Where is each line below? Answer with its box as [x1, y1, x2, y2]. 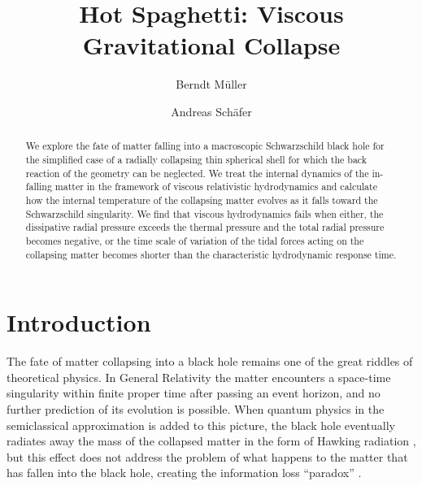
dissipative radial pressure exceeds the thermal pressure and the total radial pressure [25, 220, 385, 234]
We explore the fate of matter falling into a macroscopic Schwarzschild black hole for [25, 139, 385, 153]
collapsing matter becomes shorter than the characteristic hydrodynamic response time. [25, 247, 397, 261]
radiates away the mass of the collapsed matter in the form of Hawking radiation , [7, 432, 416, 449]
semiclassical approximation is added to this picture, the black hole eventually [7, 416, 396, 433]
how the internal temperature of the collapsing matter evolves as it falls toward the [25, 193, 378, 206]
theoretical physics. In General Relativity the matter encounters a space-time [7, 368, 391, 385]
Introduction [7, 306, 151, 339]
